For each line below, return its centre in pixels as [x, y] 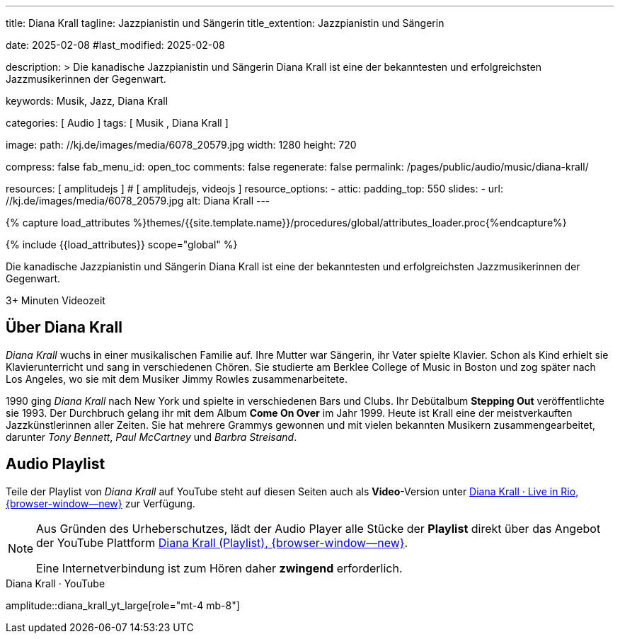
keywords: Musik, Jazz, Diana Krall [87, 101]
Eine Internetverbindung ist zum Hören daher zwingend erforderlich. [219, 568]
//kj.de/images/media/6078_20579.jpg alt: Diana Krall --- [138, 201]
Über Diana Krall [64, 328]
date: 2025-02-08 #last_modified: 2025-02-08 [115, 45]
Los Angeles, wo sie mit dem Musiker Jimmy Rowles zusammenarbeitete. [177, 379]
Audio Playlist [56, 464]
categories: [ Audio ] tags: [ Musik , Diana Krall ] [117, 123]
